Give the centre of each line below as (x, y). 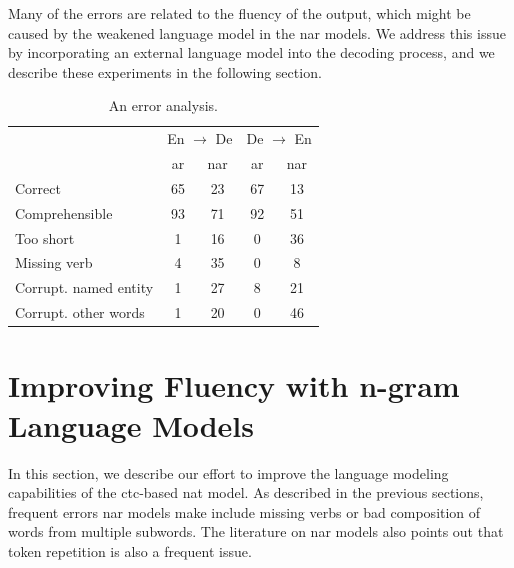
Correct (38, 187)
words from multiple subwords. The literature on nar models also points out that (256, 531)
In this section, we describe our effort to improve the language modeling (228, 472)
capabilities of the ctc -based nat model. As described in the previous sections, (246, 492)
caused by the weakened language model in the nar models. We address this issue (257, 32)
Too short (45, 237)
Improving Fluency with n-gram (234, 385)
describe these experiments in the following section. (165, 71)
